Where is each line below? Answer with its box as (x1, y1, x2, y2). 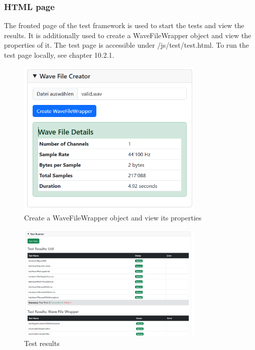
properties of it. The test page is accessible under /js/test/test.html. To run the (4, 40, 249, 50)
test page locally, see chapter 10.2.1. (4, 50, 114, 60)
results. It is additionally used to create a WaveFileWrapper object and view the (4, 30, 251, 40)
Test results (24, 337, 60, 348)
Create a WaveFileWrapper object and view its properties (24, 212, 202, 222)
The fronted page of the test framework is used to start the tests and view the (4, 20, 244, 31)
